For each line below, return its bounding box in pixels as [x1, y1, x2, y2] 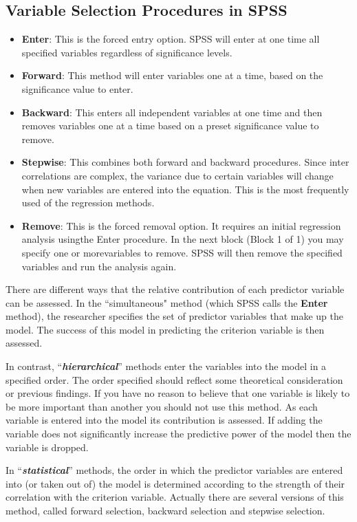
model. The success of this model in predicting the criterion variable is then [6, 322, 325, 336]
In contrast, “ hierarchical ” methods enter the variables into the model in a [6, 359, 327, 373]
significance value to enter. [21, 81, 133, 96]
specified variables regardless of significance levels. [21, 45, 232, 59]
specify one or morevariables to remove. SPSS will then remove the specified [21, 245, 343, 259]
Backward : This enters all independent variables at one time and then [21, 105, 323, 119]
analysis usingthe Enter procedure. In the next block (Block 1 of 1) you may [21, 232, 344, 246]
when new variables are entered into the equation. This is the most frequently [21, 182, 349, 196]
